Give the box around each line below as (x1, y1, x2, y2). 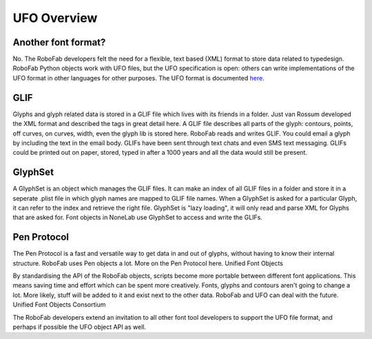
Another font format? (12, 36, 106, 48)
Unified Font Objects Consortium (12, 300, 106, 309)
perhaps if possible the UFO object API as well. (12, 323, 146, 331)
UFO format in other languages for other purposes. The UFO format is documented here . (12, 74, 265, 82)
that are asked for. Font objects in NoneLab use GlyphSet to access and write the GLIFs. (12, 213, 263, 221)
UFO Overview (12, 10, 98, 25)
